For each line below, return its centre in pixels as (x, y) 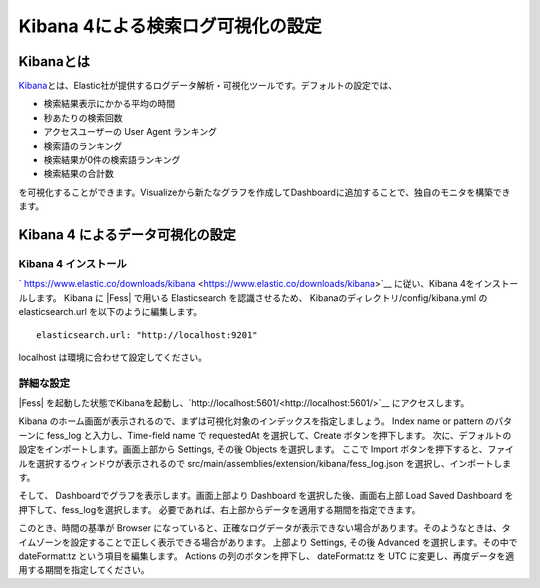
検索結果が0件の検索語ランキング (112, 160)
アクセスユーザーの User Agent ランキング (130, 132)
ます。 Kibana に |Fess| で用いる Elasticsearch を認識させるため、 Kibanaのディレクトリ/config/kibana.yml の (261, 297)
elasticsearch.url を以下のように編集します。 (110, 312)
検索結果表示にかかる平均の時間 (109, 104)
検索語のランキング (83, 146)
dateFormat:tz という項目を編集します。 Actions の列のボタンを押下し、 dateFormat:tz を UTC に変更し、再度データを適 (266, 556)
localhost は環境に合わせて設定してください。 (112, 357)
